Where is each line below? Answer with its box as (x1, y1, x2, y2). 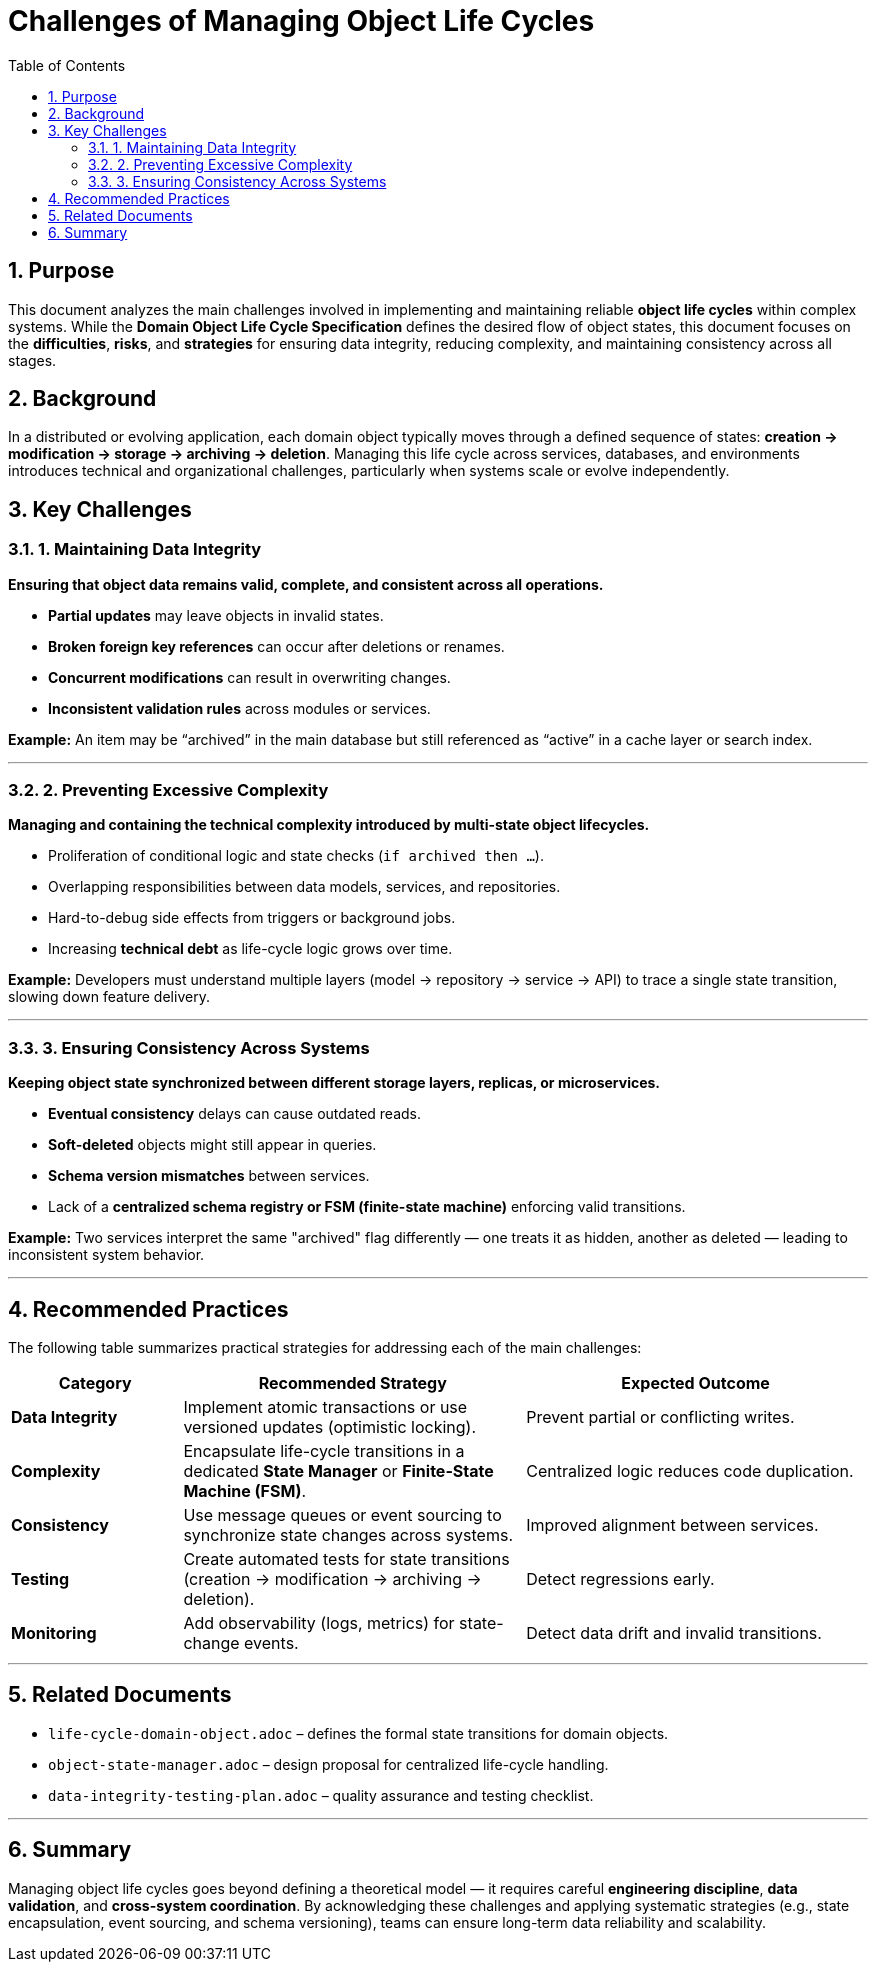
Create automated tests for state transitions (183, 1549, 510, 1569)
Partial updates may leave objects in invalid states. (48, 606, 384, 624)
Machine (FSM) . (183, 1481, 307, 1501)
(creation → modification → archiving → (183, 1569, 482, 1589)
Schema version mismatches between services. (48, 1167, 370, 1185)
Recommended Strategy (258, 1373, 447, 1393)
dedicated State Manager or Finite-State (183, 1461, 494, 1481)
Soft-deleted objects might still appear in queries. (48, 1136, 377, 1154)
